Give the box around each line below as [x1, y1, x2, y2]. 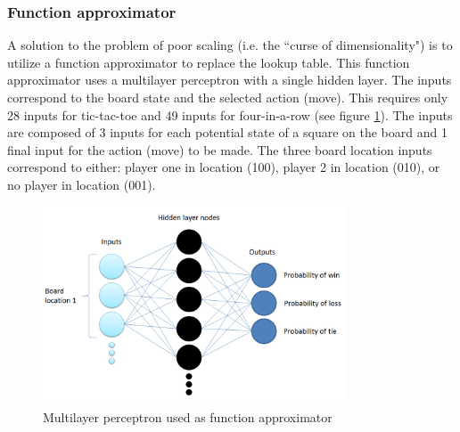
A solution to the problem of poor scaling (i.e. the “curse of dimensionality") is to [7, 36, 453, 54]
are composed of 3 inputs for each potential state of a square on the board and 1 [7, 123, 448, 142]
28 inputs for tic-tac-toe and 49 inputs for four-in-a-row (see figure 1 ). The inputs [7, 105, 453, 124]
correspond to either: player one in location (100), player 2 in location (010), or [7, 158, 440, 176]
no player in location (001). [7, 175, 156, 193]
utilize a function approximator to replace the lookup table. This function [7, 53, 410, 71]
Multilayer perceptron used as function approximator [43, 407, 333, 426]
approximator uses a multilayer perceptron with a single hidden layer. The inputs [7, 70, 452, 89]
